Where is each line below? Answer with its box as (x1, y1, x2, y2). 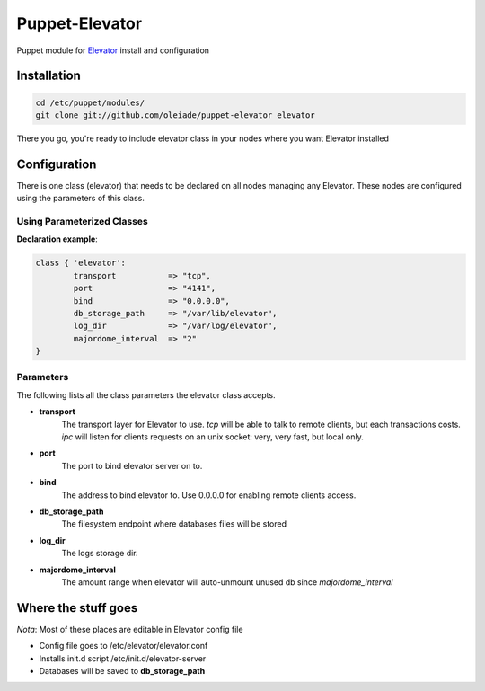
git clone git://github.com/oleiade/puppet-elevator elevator (35, 110, 315, 120)
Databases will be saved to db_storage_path (39, 665, 206, 676)
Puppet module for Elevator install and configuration (16, 45, 210, 56)
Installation (16, 68, 81, 84)
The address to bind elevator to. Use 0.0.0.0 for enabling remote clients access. (61, 490, 357, 501)
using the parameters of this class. (16, 193, 145, 204)
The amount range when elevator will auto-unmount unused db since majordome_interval (61, 576, 393, 588)
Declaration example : (16, 234, 98, 244)
